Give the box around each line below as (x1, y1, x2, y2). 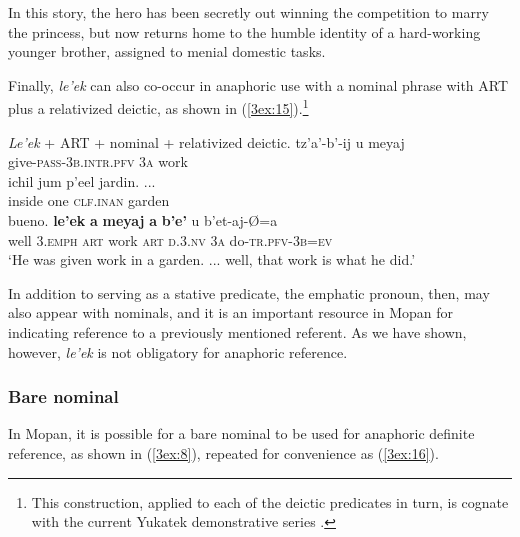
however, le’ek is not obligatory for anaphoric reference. (8, 341, 348, 362)
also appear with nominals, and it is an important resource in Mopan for (8, 302, 454, 323)
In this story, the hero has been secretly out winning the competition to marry (8, 2, 489, 22)
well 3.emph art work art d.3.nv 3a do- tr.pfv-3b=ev (8, 229, 333, 250)
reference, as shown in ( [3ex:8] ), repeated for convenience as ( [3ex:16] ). (8, 442, 439, 463)
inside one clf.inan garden (8, 190, 170, 211)
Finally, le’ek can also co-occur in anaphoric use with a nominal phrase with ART (8, 74, 509, 95)
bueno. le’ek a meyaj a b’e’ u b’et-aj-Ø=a (8, 210, 278, 230)
